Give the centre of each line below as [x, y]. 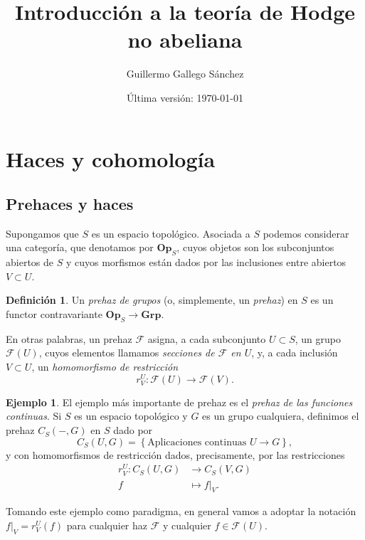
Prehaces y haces [70, 204]
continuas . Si [34, 416]
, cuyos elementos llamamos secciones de [127, 353]
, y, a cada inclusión [295, 353]
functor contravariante [54, 314]
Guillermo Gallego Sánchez [185, 74]
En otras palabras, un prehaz [69, 338]
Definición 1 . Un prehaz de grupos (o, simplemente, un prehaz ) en [152, 300]
